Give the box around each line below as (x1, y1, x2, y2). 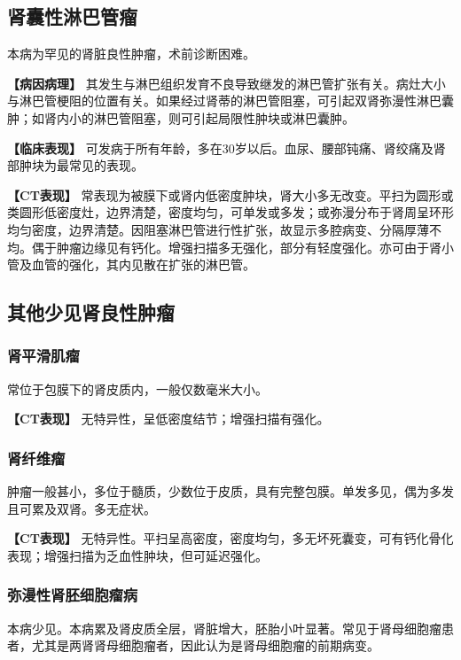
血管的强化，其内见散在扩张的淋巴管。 (31, 255, 255, 274)
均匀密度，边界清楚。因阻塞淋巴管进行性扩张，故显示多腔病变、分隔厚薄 (7, 220, 429, 238)
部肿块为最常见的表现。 (7, 156, 144, 175)
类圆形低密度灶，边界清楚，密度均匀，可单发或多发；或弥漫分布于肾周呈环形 (7, 203, 454, 221)
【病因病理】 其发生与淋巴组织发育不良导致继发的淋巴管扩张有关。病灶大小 (7, 74, 446, 92)
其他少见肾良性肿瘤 (7, 299, 175, 326)
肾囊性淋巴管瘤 (7, 3, 137, 30)
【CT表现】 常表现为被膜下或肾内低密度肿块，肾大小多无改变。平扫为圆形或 (7, 185, 454, 204)
